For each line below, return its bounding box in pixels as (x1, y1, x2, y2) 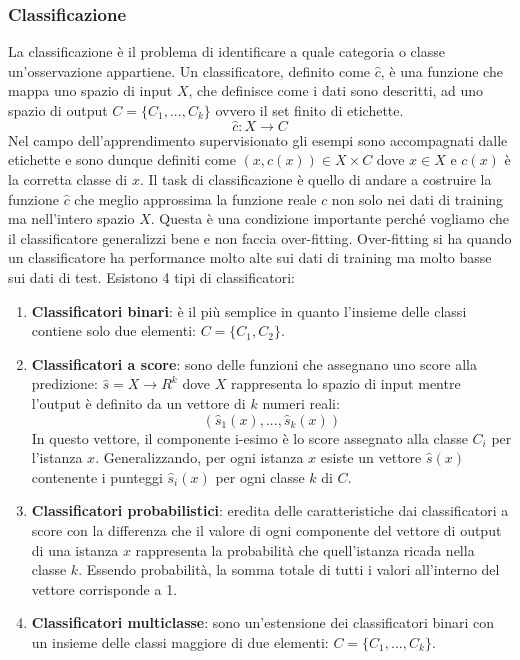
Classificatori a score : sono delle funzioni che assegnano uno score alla (31, 353, 477, 374)
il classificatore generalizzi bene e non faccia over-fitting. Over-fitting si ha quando (8, 227, 512, 248)
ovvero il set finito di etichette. (215, 100, 404, 120)
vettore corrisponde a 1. (31, 578, 178, 599)
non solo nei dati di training (331, 188, 504, 209)
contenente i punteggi (31, 466, 163, 487)
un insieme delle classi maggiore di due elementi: (31, 631, 329, 652)
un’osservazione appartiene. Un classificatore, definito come (8, 60, 371, 81)
